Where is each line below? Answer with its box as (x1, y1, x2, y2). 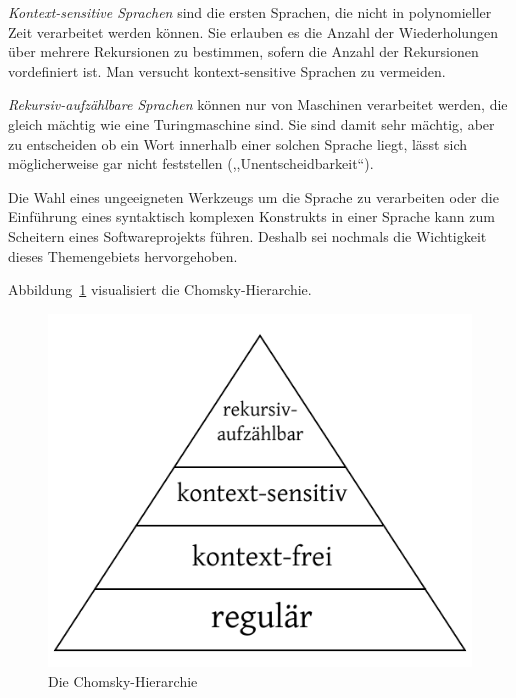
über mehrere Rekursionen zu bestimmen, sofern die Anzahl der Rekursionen (8, 41, 479, 62)
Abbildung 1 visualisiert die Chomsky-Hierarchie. (8, 279, 312, 300)
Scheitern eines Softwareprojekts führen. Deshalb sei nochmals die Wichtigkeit (8, 225, 487, 246)
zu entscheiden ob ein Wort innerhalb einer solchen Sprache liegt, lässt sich (8, 133, 468, 154)
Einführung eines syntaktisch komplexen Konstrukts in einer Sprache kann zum (8, 206, 495, 227)
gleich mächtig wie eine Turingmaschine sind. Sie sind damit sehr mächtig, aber (8, 113, 495, 134)
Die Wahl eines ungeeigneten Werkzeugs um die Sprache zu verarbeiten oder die (8, 186, 499, 207)
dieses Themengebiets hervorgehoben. (8, 245, 238, 266)
